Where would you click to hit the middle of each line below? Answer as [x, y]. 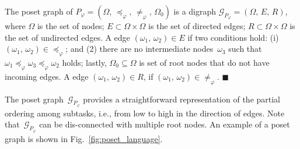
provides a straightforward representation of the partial [182, 99]
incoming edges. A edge [47, 76]
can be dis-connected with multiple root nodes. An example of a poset [165, 124]
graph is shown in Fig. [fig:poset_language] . [84, 138]
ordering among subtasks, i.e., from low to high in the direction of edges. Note [145, 113]
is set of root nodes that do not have [204, 62]
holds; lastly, [84, 62]
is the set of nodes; [71, 26]
